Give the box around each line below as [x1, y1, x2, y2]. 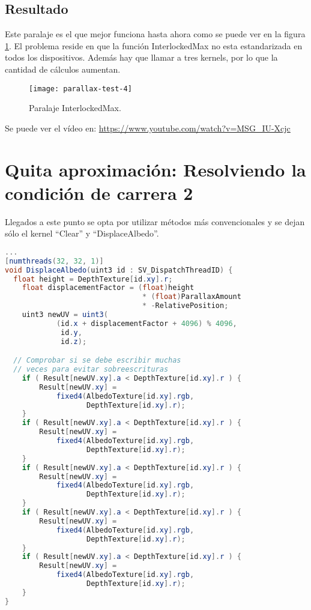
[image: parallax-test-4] [29, 84, 132, 93]
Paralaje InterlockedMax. [29, 101, 121, 114]
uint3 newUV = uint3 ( [22, 310, 108, 319]
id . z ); [61, 337, 87, 346]
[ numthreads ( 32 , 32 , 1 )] [5, 256, 104, 265]
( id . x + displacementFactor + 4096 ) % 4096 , [56, 319, 237, 328]
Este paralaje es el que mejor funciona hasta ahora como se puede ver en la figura [5, 28, 306, 40]
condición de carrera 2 [5, 180, 193, 205]
